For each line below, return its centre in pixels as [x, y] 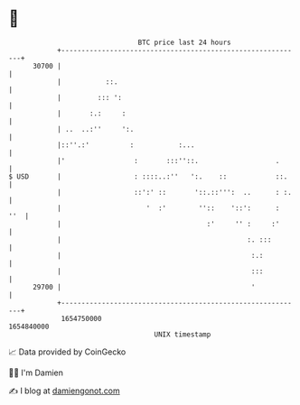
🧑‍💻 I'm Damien [36, 373]
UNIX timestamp [183, 334]
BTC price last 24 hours [184, 42]
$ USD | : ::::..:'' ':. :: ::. [148, 176]
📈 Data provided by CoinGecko [67, 352]
